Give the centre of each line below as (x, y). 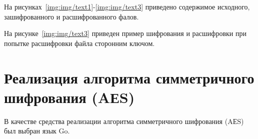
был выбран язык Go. (37, 131)
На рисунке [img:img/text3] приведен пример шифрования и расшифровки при (125, 33)
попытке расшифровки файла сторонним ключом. (79, 43)
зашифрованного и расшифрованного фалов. (71, 16)
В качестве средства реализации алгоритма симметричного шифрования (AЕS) (124, 121)
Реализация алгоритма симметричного (129, 77)
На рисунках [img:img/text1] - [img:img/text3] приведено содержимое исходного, (127, 6)
